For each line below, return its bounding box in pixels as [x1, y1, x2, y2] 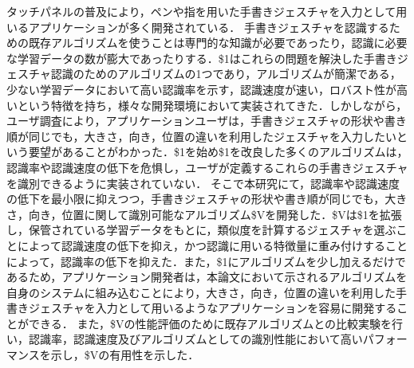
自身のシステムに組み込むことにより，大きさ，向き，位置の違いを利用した [6, 284, 396, 300]
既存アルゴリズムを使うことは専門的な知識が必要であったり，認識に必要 [28, 34, 408, 51]
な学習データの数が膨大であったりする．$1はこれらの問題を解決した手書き [6, 49, 397, 66]
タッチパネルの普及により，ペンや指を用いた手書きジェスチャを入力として [6, 3, 396, 19]
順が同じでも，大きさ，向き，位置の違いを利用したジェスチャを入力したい [6, 127, 396, 144]
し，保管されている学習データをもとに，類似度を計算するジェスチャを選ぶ [6, 221, 396, 238]
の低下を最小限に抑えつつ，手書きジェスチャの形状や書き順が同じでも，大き [6, 190, 408, 207]
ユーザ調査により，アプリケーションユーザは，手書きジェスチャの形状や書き [6, 112, 407, 129]
